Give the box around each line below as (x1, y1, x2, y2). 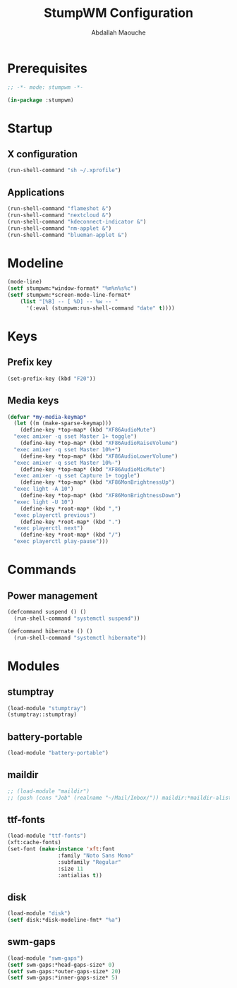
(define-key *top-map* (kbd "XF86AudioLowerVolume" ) (20, 453, 178, 460)
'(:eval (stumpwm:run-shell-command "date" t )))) (25, 305, 175, 312)
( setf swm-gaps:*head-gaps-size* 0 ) (7, 961, 115, 968)
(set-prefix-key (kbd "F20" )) (7, 375, 97, 382)
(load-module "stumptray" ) (7, 705, 87, 712)
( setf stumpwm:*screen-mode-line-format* (7, 291, 131, 299)
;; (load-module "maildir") (7, 788, 90, 795)
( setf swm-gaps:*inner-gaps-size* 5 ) (7, 975, 119, 982)
